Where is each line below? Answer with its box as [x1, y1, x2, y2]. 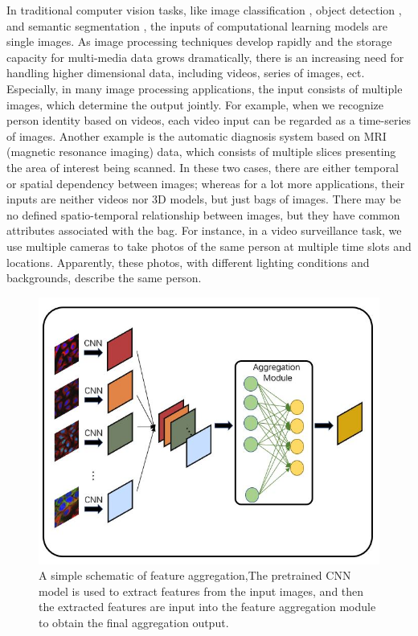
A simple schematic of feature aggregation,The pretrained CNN [39, 567, 351, 584]
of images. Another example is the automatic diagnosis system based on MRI [6, 127, 387, 144]
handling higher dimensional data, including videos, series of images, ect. [6, 64, 365, 81]
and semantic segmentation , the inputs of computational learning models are [6, 17, 388, 34]
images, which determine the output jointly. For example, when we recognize [6, 96, 383, 113]
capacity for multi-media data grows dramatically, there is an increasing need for [6, 48, 404, 65]
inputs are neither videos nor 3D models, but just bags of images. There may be [6, 191, 401, 207]
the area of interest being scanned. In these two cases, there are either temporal [6, 158, 399, 175]
